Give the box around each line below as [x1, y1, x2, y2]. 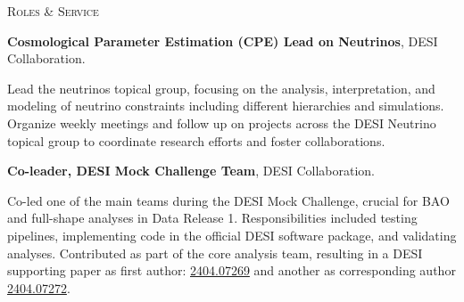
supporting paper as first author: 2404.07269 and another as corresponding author [7, 261, 456, 280]
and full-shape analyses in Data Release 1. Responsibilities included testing [7, 208, 418, 227]
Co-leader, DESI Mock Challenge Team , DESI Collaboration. [7, 161, 375, 180]
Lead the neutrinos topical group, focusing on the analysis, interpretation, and [7, 78, 435, 97]
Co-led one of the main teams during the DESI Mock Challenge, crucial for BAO [7, 191, 450, 209]
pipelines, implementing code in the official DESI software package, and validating [7, 225, 457, 244]
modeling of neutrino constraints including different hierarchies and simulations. [7, 96, 444, 115]
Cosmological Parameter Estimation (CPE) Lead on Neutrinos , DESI [7, 31, 438, 50]
